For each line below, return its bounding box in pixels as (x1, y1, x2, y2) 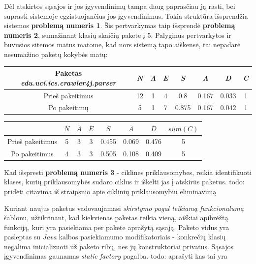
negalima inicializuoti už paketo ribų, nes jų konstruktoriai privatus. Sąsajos (4, 241, 234, 251)
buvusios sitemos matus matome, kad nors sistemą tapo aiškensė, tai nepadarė (4, 39, 241, 50)
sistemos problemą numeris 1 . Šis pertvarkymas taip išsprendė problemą (4, 20, 235, 30)
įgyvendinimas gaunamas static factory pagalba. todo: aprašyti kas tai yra (4, 251, 227, 261)
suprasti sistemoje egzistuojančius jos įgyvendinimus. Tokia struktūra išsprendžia (4, 10, 248, 21)
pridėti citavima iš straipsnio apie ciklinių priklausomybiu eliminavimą (4, 186, 217, 196)
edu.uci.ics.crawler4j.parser (21, 77, 116, 88)
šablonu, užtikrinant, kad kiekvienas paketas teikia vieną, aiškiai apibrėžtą (4, 212, 228, 223)
